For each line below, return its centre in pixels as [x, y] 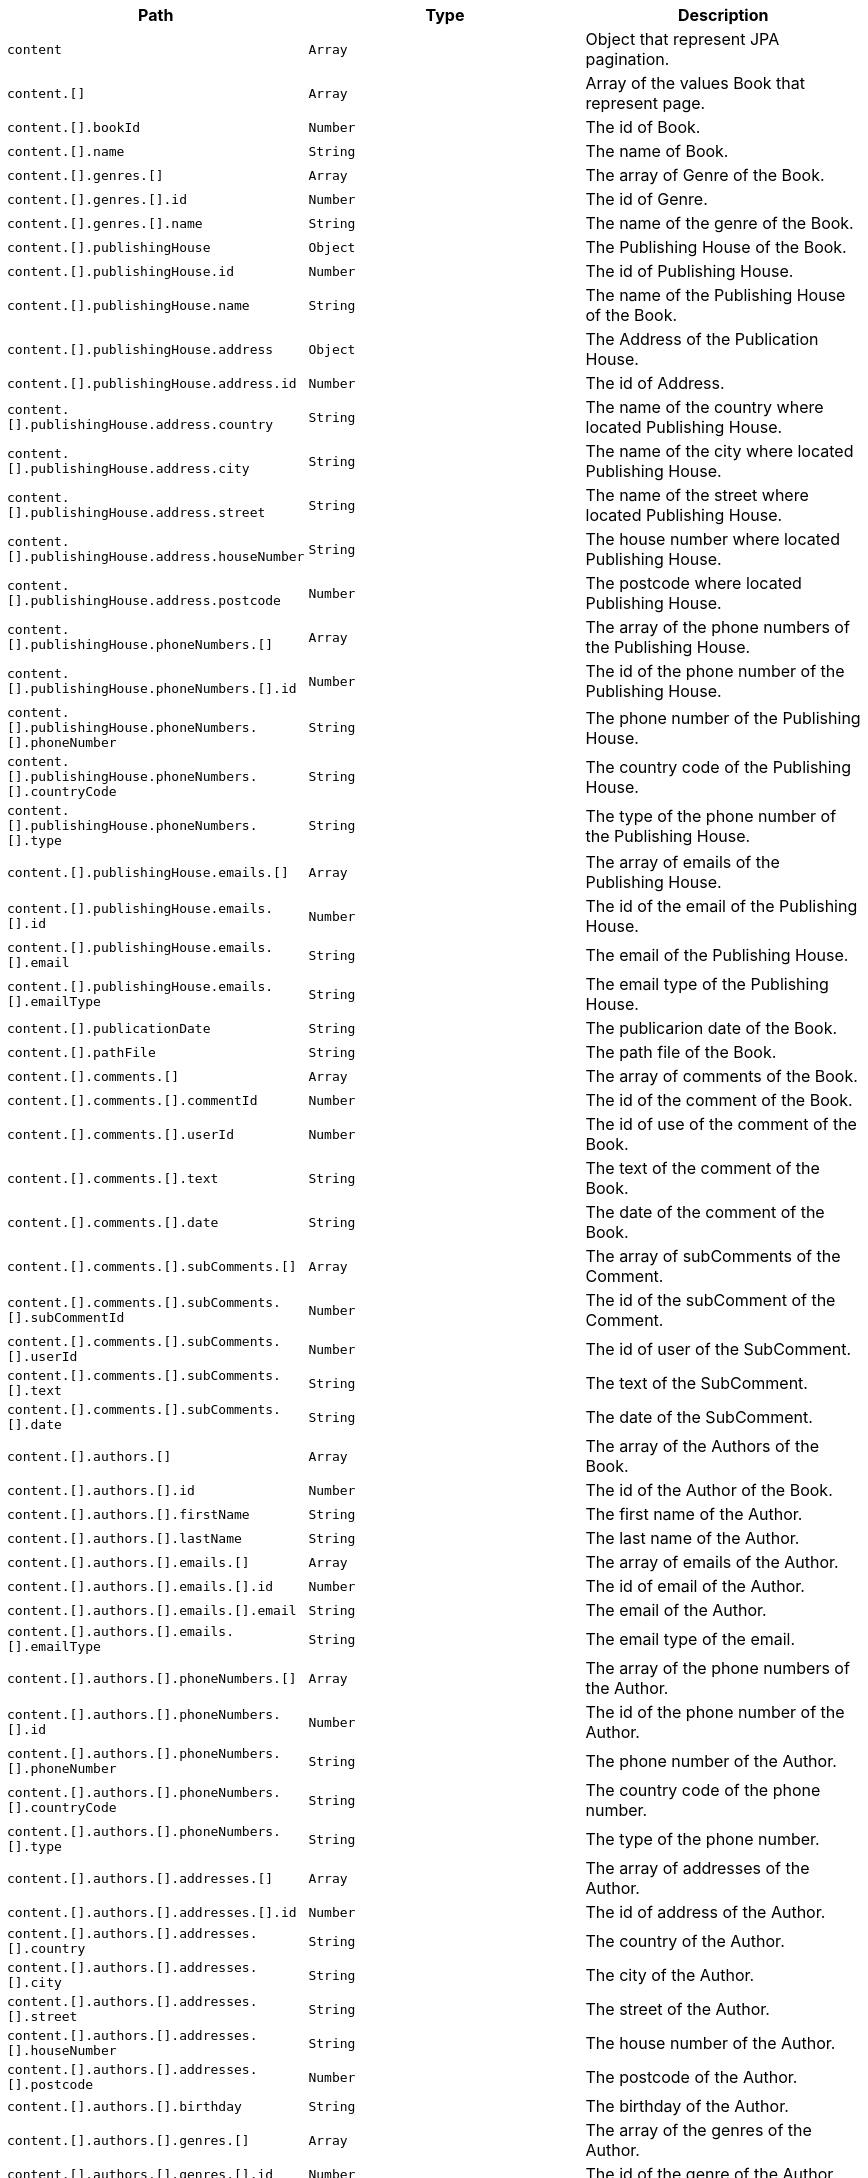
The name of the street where [697, 495]
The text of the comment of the [702, 1168]
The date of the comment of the [705, 1212]
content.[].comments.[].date [113, 1222]
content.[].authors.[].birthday [124, 2106]
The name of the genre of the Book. [719, 223]
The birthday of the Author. [687, 2106]
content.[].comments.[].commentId [132, 1100]
